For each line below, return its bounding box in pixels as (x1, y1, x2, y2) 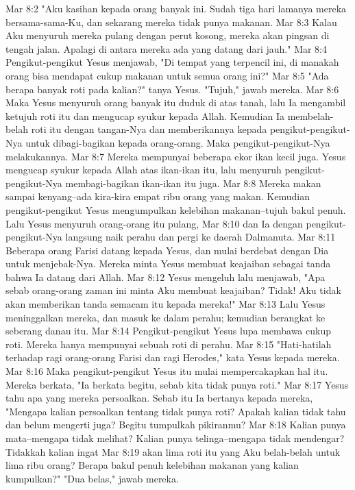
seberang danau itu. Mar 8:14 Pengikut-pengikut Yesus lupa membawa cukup (5, 323, 331, 338)
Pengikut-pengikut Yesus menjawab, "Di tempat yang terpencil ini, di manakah (5, 55, 339, 69)
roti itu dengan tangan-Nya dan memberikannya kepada (31, 122, 267, 136)
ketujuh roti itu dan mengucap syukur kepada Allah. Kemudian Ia (5, 108, 284, 123)
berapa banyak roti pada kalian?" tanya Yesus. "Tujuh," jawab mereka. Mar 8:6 (5, 82, 339, 96)
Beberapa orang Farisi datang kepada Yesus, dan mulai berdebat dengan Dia (5, 243, 329, 257)
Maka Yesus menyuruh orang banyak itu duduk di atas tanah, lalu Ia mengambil (5, 95, 346, 110)
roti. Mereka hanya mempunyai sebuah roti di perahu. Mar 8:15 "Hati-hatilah (5, 336, 332, 351)
